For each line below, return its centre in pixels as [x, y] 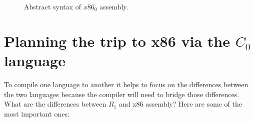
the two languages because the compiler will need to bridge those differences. [122, 94]
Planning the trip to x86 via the [117, 41]
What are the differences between [55, 104]
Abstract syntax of [53, 6]
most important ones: [37, 113]
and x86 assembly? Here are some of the [180, 104]
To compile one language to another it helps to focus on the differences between [126, 84]
